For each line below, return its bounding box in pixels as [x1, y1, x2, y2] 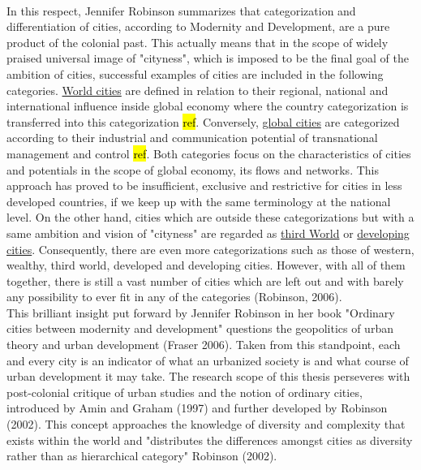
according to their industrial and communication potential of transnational [6, 129, 378, 146]
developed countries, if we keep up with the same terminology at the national [6, 192, 391, 209]
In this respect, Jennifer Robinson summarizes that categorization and [6, 2, 356, 19]
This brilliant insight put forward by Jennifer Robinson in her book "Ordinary [6, 304, 395, 321]
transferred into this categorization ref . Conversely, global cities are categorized [6, 113, 400, 130]
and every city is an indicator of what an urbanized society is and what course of [6, 351, 409, 369]
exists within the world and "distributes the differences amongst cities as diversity [6, 431, 413, 448]
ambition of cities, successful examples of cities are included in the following [6, 65, 384, 82]
